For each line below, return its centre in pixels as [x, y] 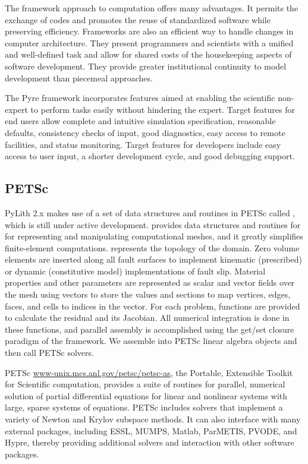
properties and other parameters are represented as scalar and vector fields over [150, 282]
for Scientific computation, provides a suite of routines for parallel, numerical [145, 384]
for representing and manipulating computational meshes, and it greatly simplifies [154, 236]
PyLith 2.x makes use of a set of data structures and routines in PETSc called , [150, 212]
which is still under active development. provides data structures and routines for [153, 224]
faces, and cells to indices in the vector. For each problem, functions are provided [153, 306]
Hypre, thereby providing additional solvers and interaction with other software [150, 442]
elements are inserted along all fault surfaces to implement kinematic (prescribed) [153, 259]
